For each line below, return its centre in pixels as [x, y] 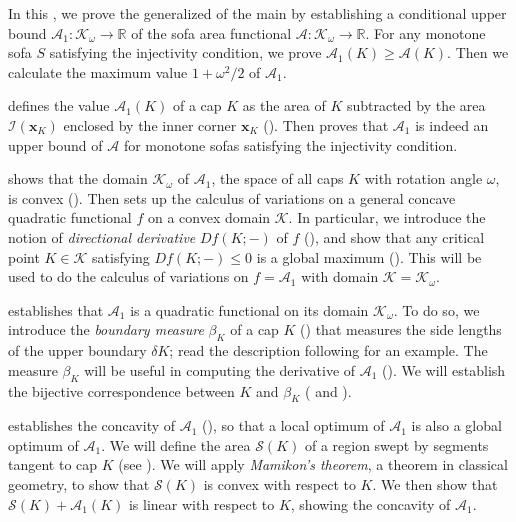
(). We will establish [444, 369]
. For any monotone [425, 32]
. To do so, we [436, 309]
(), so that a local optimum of [293, 425]
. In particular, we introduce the [387, 217]
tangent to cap [53, 464]
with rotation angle [423, 178]
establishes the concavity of [92, 425]
